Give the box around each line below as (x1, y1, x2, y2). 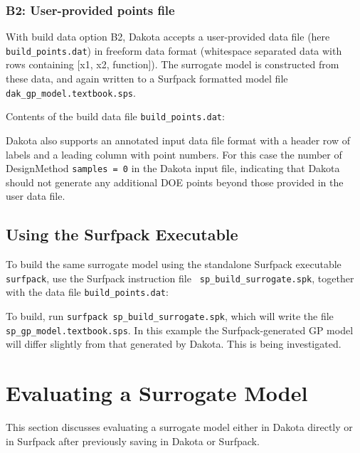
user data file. (6, 188, 65, 203)
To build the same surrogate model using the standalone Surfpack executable (6, 257, 342, 272)
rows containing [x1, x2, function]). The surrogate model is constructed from (6, 57, 339, 72)
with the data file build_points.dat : (6, 284, 169, 299)
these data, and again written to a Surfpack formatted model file (6, 71, 288, 86)
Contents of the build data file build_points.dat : (6, 109, 225, 124)
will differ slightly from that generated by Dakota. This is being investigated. (6, 336, 342, 351)
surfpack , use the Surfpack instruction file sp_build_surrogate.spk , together (6, 270, 354, 285)
